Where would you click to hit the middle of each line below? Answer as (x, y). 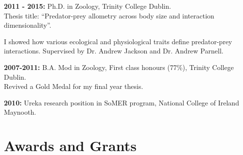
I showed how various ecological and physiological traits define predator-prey (118, 41)
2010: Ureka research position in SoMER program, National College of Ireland (121, 102)
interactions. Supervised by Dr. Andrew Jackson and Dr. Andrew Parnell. (114, 51)
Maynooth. (20, 112)
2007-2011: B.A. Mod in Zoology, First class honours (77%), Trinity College (119, 67)
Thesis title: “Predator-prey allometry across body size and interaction (109, 15)
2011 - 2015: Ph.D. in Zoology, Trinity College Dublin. (87, 6)
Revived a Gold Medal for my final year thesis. (74, 86)
